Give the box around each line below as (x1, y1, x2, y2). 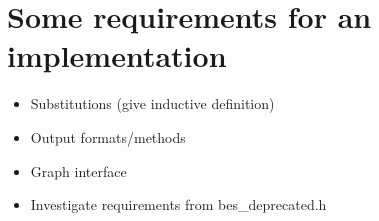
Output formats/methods (30, 126, 186, 147)
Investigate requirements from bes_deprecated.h (30, 194, 327, 215)
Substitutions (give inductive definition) (30, 93, 275, 114)
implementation (7, 35, 227, 76)
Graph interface (30, 160, 127, 181)
